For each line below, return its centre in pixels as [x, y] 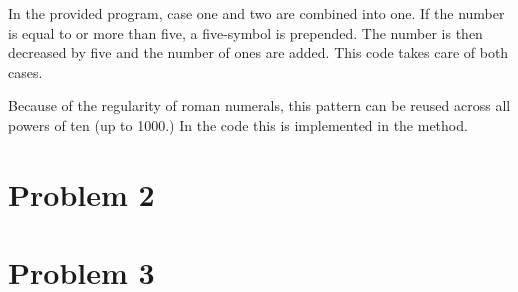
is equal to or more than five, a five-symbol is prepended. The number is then [245, 32]
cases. [25, 71]
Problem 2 [81, 193]
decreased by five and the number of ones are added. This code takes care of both [258, 52]
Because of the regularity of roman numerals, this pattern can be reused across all [259, 105]
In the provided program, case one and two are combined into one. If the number [256, 13]
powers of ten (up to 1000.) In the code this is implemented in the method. [238, 124]
